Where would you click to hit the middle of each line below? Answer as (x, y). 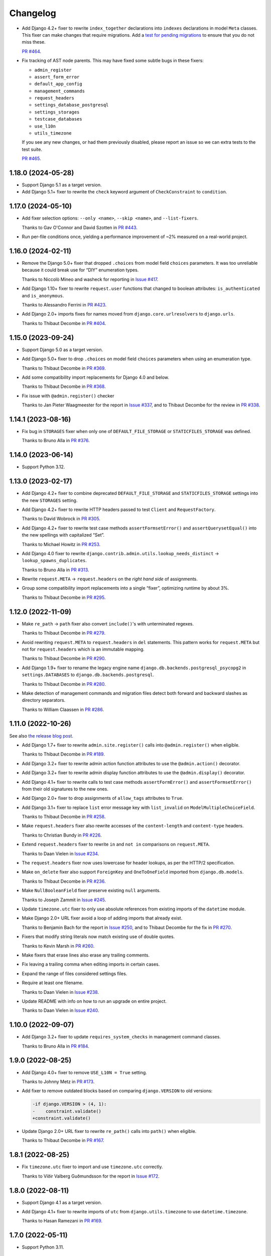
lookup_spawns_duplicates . (54, 561)
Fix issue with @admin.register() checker (68, 396)
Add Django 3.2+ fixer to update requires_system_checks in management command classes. (121, 1037)
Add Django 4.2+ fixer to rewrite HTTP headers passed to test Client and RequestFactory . (119, 509)
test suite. (32, 149)
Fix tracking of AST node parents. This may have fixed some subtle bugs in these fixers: (113, 61)
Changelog (33, 13)
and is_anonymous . (43, 295)
